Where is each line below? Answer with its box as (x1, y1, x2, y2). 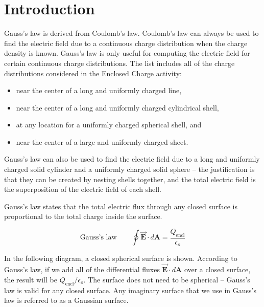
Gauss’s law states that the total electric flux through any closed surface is (4, 201, 237, 211)
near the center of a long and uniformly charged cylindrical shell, (16, 102, 219, 113)
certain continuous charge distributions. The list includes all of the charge (4, 57, 235, 68)
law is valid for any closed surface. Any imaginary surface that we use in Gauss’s (4, 284, 256, 295)
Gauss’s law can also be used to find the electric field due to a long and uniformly (4, 153, 260, 164)
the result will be (4, 274, 57, 284)
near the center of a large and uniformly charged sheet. (16, 136, 188, 147)
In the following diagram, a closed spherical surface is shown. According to (4, 253, 237, 264)
